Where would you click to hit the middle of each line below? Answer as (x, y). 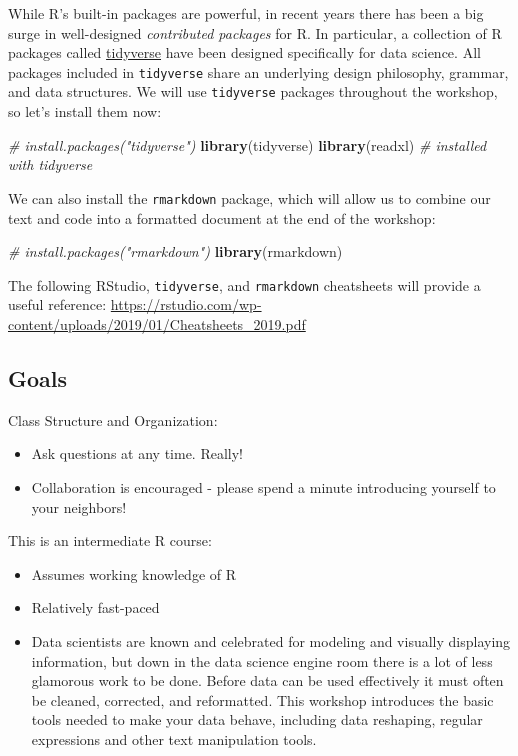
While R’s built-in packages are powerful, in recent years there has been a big (246, 13)
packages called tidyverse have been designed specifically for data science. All (244, 52)
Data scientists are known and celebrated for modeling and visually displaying (271, 640)
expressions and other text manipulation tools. (174, 738)
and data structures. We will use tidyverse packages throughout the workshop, (253, 91)
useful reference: (57, 304)
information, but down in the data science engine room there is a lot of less (262, 660)
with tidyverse (50, 164)
